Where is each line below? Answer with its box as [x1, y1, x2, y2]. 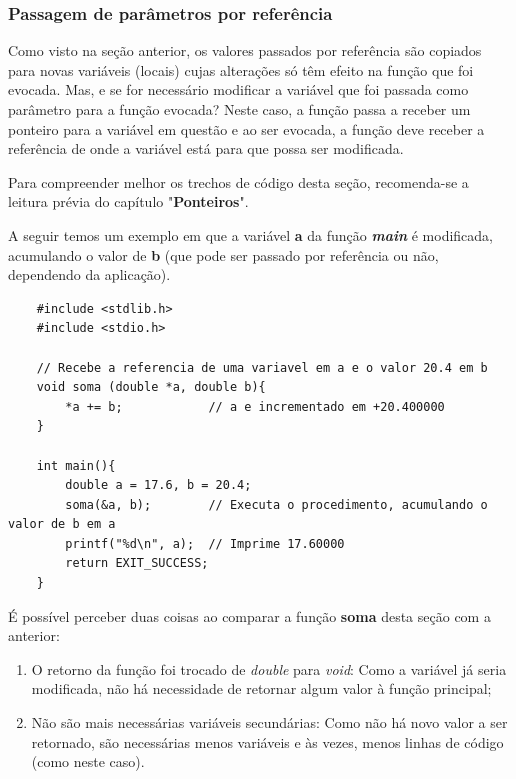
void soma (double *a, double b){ [36, 380, 266, 395]
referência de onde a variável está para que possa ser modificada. [8, 138, 404, 159]
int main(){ [36, 458, 116, 473]
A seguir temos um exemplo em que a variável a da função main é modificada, [8, 224, 493, 245]
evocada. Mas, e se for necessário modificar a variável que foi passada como [8, 79, 469, 100]
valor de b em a [8, 517, 116, 532]
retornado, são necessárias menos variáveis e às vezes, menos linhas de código [31, 731, 504, 752]
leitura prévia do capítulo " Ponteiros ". [8, 191, 249, 212]
